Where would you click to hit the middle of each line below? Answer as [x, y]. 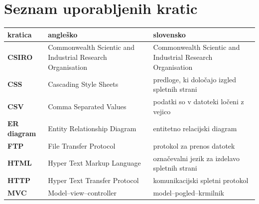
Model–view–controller [82, 192]
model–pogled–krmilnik [189, 192]
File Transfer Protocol [82, 145]
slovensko [169, 34]
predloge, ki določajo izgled [195, 79]
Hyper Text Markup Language [94, 163]
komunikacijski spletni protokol [201, 180]
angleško [63, 34]
